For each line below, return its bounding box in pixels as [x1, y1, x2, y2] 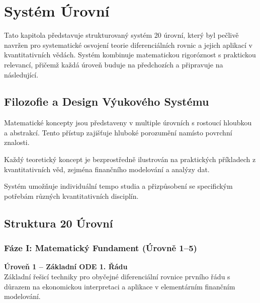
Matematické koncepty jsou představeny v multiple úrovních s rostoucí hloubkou [4, 117, 252, 128]
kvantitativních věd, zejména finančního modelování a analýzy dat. [4, 164, 210, 174]
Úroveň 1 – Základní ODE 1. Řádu [4, 261, 128, 272]
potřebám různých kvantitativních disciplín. [4, 190, 139, 201]
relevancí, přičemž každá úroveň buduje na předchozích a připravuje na [4, 59, 223, 69]
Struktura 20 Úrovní [4, 215, 113, 231]
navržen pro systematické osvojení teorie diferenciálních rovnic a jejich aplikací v [4, 39, 252, 50]
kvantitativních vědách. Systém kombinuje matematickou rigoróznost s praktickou [4, 49, 256, 60]
